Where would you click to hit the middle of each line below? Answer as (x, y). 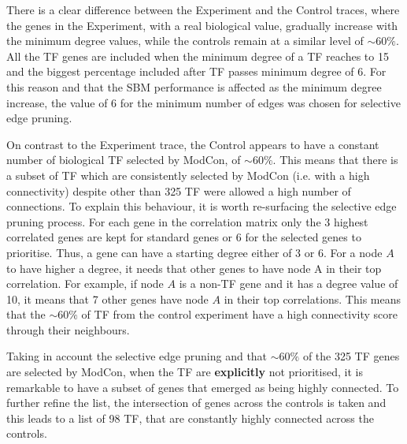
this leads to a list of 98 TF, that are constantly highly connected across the (190, 418)
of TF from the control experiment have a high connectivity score (239, 314)
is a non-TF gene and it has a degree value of (289, 284)
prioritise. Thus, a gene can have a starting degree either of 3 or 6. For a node (194, 252)
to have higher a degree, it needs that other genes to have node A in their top (194, 268)
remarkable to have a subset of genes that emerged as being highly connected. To (203, 387)
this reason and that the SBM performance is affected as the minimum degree (194, 86)
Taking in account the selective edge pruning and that (137, 356)
